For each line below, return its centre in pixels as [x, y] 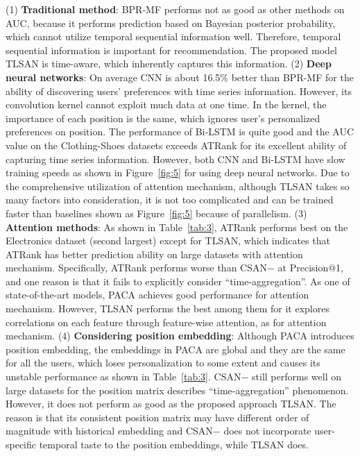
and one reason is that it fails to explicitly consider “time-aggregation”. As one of [178, 281]
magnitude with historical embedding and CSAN [109, 431]
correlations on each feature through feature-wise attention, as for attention [166, 322]
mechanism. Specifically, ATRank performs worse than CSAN [136, 268]
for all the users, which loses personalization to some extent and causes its [163, 363]
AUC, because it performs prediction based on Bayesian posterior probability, [171, 23]
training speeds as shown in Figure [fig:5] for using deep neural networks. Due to [178, 172]
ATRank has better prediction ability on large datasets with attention [154, 254]
